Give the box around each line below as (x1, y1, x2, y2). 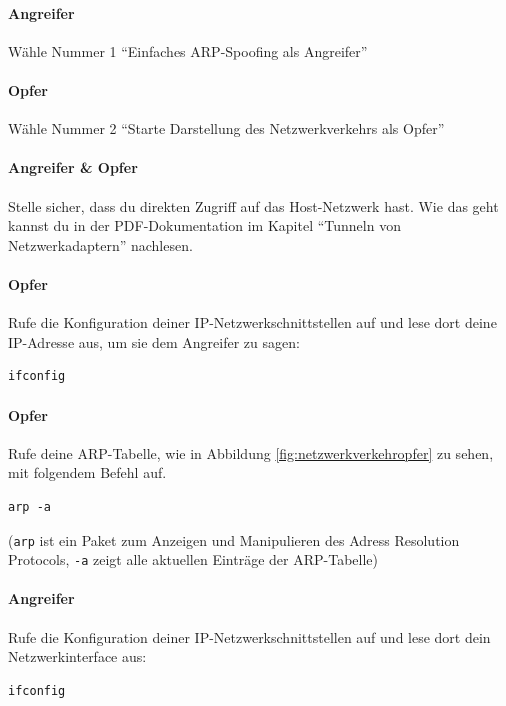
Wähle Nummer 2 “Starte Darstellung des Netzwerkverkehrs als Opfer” (8, 118, 445, 139)
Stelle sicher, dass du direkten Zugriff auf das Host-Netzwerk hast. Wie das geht (8, 195, 499, 216)
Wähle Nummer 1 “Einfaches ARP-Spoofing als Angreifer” (8, 40, 368, 61)
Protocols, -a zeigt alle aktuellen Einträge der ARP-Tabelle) (8, 549, 378, 570)
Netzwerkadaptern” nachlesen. (8, 234, 193, 255)
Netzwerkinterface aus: (8, 646, 147, 667)
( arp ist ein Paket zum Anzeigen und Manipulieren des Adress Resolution (8, 529, 460, 550)
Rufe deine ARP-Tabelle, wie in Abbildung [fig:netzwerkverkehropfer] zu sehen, (8, 442, 494, 463)
